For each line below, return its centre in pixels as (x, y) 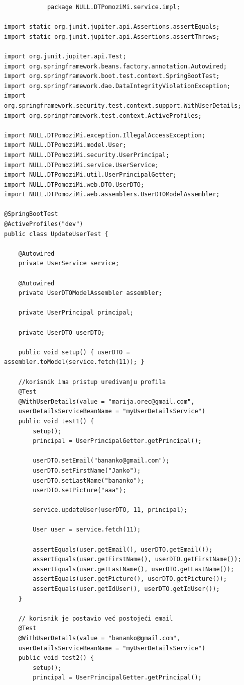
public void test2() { (56, 658)
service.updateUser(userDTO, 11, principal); (110, 510)
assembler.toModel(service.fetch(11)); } (74, 362)
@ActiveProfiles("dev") (44, 224)
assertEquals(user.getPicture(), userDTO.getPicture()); (130, 579)
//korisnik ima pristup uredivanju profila (92, 382)
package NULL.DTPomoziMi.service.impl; (113, 7)
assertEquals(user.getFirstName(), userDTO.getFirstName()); (137, 559)
